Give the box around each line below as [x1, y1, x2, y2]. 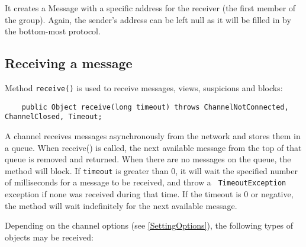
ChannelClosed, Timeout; [5, 113, 102, 121]
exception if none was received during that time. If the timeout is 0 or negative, [5, 188, 294, 200]
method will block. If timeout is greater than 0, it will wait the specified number [5, 164, 298, 177]
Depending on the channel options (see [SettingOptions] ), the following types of [5, 219, 294, 232]
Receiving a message [5, 54, 133, 72]
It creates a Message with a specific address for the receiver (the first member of [5, 2, 296, 14]
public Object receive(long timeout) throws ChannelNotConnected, [21, 102, 289, 111]
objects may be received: [5, 230, 94, 243]
